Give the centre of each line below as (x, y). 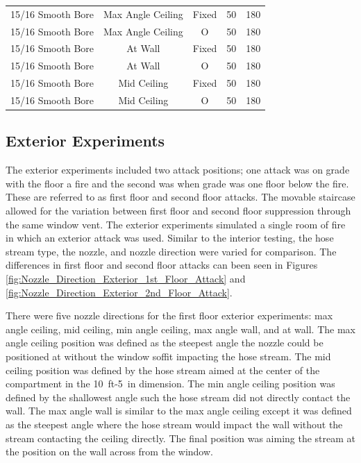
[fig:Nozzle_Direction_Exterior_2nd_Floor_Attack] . (119, 292)
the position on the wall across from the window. (109, 452)
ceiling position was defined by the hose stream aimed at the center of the (163, 370)
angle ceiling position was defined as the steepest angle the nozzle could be (165, 343)
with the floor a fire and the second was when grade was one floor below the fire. (177, 183)
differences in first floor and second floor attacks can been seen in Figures (162, 265)
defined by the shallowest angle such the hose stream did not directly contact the (178, 397)
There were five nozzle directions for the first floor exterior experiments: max (169, 315)
